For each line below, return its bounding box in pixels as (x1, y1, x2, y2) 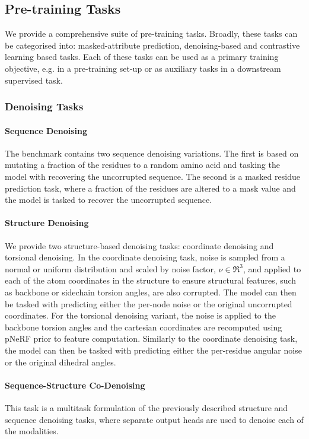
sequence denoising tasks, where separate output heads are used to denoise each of (5, 413, 304, 425)
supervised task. (5, 74, 63, 86)
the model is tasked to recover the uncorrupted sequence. (5, 193, 212, 206)
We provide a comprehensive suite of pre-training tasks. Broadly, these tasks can (5, 27, 298, 40)
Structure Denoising (5, 217, 89, 229)
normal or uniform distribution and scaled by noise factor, (5, 262, 216, 275)
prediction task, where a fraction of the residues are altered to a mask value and (5, 182, 296, 194)
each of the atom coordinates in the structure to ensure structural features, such (5, 274, 297, 287)
